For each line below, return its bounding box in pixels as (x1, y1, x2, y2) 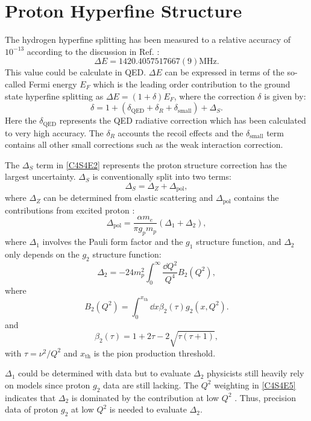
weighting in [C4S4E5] (214, 378, 296, 391)
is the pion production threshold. (93, 346, 216, 359)
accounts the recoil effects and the (118, 126, 243, 139)
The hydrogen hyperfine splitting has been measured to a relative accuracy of (5, 33, 291, 46)
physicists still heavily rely (206, 367, 304, 379)
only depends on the (5, 248, 80, 261)
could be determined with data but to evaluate (18, 367, 191, 379)
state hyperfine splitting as (5, 89, 104, 102)
